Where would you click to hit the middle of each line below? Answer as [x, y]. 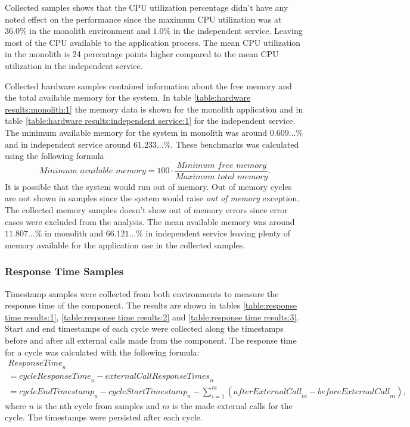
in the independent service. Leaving [238, 31]
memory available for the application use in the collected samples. [125, 244]
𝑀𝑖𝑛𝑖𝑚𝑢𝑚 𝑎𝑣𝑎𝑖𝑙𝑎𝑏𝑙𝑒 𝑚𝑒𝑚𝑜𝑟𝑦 [92, 171]
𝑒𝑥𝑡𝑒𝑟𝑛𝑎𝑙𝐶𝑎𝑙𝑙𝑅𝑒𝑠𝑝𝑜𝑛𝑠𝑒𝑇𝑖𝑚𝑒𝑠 [158, 376]
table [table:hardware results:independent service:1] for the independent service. [150, 121]
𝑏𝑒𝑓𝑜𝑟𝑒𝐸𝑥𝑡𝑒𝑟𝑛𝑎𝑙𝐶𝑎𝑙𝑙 [354, 392]
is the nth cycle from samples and [98, 405]
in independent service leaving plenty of [218, 233]
